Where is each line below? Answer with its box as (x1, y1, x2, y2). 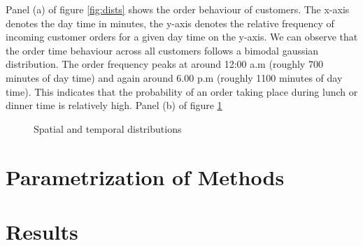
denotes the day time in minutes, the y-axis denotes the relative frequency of (6, 15, 334, 30)
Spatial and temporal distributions (34, 121, 182, 136)
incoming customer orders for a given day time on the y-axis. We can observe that (6, 29, 358, 44)
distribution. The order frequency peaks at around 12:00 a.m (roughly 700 (6, 57, 323, 71)
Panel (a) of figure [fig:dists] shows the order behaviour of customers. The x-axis (6, 2, 350, 16)
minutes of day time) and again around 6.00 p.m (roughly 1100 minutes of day (6, 70, 343, 85)
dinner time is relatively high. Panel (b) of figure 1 (6, 98, 222, 113)
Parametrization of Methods (6, 162, 285, 191)
